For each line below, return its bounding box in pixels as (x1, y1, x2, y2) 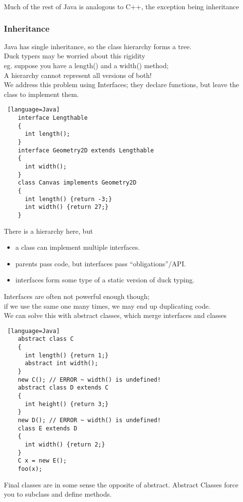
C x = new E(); (18, 457, 67, 465)
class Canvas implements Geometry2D (18, 179, 137, 186)
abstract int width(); (24, 360, 98, 367)
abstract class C (18, 335, 74, 343)
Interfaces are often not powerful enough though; (4, 291, 150, 301)
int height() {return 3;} (24, 400, 109, 408)
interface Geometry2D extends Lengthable (18, 147, 154, 154)
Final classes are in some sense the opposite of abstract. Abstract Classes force (4, 479, 239, 489)
